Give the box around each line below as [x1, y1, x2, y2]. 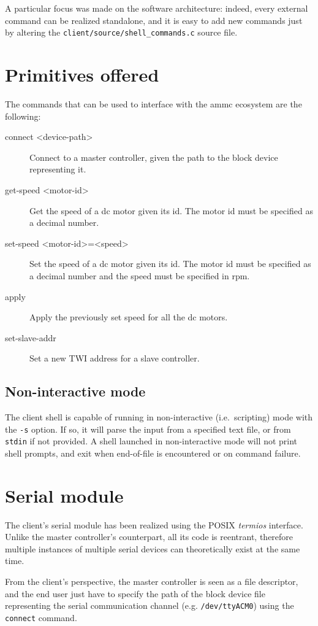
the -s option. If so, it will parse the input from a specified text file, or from [5, 422, 291, 435]
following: [5, 109, 41, 122]
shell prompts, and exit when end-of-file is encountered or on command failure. [5, 446, 301, 459]
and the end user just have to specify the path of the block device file [5, 587, 265, 600]
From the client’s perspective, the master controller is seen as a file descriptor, [5, 575, 298, 588]
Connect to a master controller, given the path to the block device [29, 150, 278, 163]
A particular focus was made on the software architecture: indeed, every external [5, 2, 308, 14]
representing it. [29, 163, 86, 176]
